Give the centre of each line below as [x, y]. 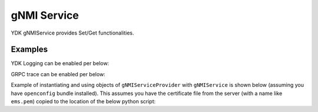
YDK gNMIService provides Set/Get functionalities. [72, 33]
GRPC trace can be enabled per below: [58, 74]
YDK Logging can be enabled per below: [60, 63]
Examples [29, 50]
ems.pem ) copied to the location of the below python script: [83, 101]
